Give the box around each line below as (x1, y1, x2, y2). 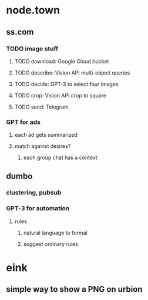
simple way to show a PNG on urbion (6, 284, 143, 294)
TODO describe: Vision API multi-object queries (14, 69, 130, 76)
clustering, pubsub (6, 188, 62, 197)
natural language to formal (23, 229, 88, 236)
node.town (6, 4, 60, 17)
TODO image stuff (6, 45, 59, 53)
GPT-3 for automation (6, 204, 70, 213)
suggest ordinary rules (23, 240, 78, 247)
